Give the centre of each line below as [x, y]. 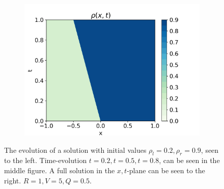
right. [13, 180]
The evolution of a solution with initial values [75, 150]
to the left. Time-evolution [46, 160]
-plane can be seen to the [166, 170]
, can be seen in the [189, 160]
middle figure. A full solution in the [60, 170]
